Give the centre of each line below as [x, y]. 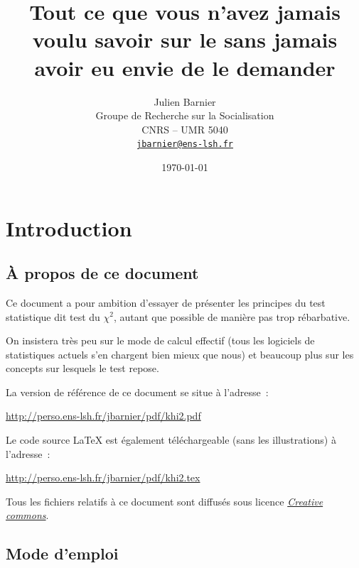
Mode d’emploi [62, 553]
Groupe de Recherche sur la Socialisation [185, 115]
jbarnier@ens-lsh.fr [185, 144]
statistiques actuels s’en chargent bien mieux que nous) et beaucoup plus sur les [180, 354]
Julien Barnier [185, 101]
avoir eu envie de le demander [185, 67]
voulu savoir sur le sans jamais [185, 39]
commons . [27, 515]
